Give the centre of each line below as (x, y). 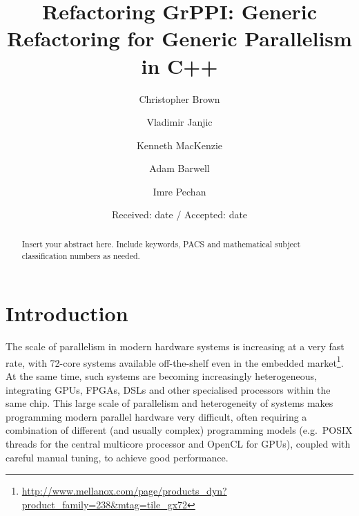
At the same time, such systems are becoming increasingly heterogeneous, (161, 375)
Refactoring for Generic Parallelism (179, 38)
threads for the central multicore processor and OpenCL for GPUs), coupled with (178, 443)
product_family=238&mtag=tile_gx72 (105, 504)
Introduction (67, 313)
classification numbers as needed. (81, 255)
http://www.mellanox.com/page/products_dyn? (124, 491)
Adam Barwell (179, 168)
